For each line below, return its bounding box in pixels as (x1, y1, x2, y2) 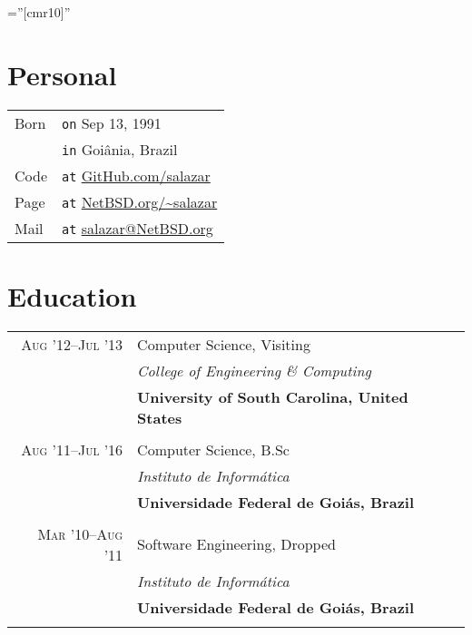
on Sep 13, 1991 (62, 112, 162, 133)
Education (7, 277, 137, 314)
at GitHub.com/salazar (62, 164, 211, 186)
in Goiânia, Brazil (62, 138, 178, 160)
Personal (7, 55, 117, 93)
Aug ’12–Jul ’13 (21, 333, 123, 355)
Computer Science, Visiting (137, 333, 310, 355)
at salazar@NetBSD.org (62, 217, 213, 239)
